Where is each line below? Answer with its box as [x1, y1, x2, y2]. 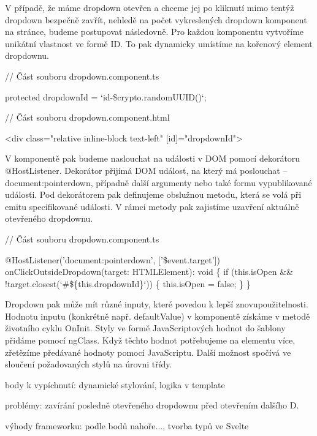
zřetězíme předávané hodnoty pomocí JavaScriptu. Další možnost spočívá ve [5, 345, 291, 358]
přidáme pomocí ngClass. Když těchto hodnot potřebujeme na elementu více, [5, 334, 296, 347]
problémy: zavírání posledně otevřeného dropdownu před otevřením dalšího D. [5, 399, 299, 412]
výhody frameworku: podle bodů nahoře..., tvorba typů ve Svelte [5, 419, 249, 432]
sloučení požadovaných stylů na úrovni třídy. [5, 358, 172, 370]
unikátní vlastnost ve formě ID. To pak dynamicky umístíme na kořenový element [5, 37, 313, 50]
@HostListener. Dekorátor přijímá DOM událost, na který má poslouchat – [5, 163, 288, 176]
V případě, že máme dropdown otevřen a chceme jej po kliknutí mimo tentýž [5, 1, 294, 13]
